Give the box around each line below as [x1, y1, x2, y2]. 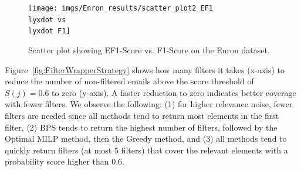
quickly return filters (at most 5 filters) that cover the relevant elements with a [5, 143, 288, 156]
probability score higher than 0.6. [5, 155, 125, 167]
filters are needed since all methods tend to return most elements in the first [5, 109, 279, 121]
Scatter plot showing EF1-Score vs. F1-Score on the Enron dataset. [28, 43, 270, 56]
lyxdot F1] [28, 27, 70, 36]
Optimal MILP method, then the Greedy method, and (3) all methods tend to [5, 132, 287, 145]
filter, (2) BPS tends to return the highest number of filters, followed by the [5, 121, 278, 133]
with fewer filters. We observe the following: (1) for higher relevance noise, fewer [5, 98, 293, 110]
